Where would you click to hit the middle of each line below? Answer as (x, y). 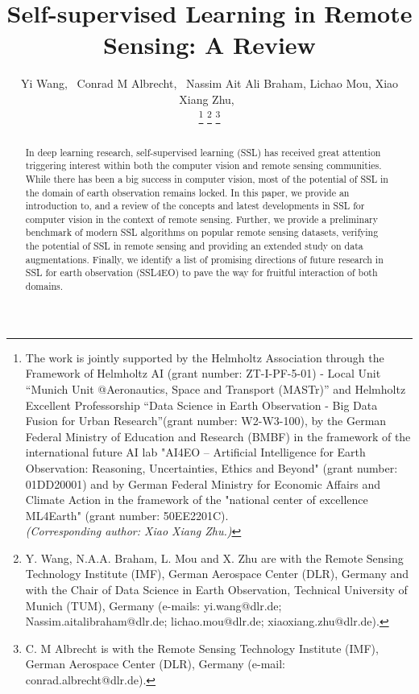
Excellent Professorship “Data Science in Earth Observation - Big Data (201, 405)
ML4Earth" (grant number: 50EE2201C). (127, 515)
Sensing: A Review (209, 45)
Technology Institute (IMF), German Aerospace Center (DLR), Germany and (217, 574)
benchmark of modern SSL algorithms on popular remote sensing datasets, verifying (202, 232)
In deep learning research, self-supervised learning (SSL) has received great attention (203, 152)
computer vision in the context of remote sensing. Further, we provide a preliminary (202, 219)
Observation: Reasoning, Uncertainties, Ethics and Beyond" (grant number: (212, 467)
